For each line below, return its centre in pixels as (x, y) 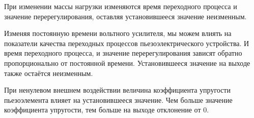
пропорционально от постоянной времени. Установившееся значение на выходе (127, 63)
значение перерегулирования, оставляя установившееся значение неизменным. (125, 16)
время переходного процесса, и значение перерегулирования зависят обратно (123, 53)
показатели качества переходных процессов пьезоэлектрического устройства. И (127, 43)
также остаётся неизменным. (49, 73)
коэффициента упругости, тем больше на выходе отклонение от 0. (107, 110)
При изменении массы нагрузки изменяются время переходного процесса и (121, 6)
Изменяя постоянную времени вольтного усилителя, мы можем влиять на (118, 33)
